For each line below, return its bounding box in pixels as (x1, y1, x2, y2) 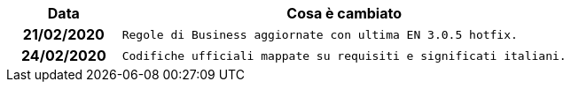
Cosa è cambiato (286, 4, 403, 22)
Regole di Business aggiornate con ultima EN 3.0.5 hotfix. (121, 27, 518, 41)
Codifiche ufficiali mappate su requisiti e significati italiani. (121, 48, 567, 63)
